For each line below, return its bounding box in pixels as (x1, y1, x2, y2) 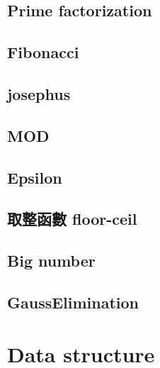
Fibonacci (7, 41, 79, 63)
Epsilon (7, 166, 62, 188)
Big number (7, 250, 96, 272)
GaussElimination (7, 291, 139, 313)
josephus (7, 82, 71, 104)
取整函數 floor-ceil (7, 208, 137, 230)
